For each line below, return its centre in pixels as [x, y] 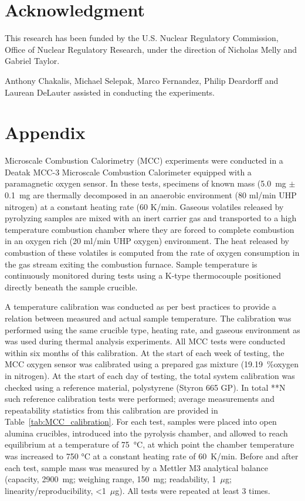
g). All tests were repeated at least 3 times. [193, 490]
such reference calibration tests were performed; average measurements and [140, 399]
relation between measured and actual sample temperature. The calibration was [148, 318]
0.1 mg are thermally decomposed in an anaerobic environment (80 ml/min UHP [151, 195]
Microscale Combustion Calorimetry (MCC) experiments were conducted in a [144, 160]
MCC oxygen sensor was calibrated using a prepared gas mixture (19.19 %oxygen [152, 364]
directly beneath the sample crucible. [71, 287]
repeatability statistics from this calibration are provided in [111, 410]
